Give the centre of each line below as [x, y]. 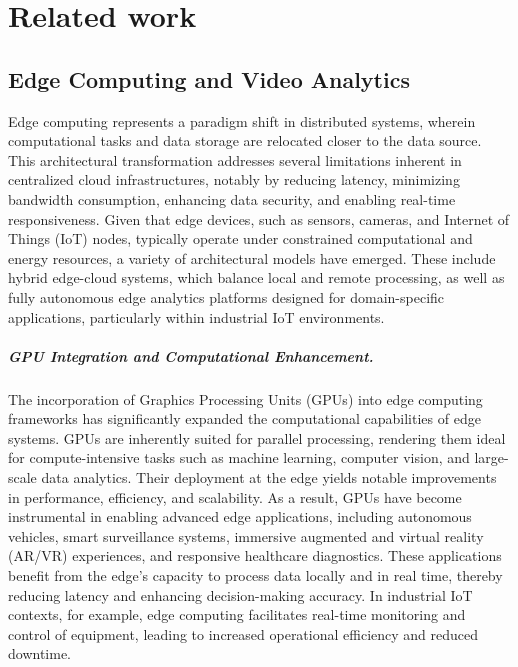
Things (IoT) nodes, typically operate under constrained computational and [240, 238]
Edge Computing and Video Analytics [209, 78]
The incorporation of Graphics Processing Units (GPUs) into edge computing [245, 398]
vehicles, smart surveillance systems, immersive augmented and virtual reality [246, 535]
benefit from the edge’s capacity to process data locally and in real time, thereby [255, 575]
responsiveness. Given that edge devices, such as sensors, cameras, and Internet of [259, 218]
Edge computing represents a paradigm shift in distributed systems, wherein [242, 120]
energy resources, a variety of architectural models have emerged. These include [252, 257]
